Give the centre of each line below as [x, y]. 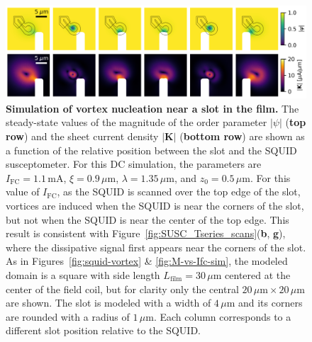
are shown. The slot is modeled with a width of [108, 303]
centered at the [258, 274]
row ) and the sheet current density [82, 136]
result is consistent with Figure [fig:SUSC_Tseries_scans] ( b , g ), [146, 233]
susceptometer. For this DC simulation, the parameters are [134, 164]
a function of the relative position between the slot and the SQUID [151, 150]
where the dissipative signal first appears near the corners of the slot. [156, 247]
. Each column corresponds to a [222, 316]
